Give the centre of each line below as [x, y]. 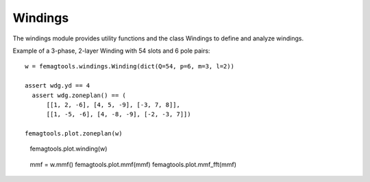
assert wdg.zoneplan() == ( [79, 95]
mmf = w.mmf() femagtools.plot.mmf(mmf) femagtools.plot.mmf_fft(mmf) [133, 164]
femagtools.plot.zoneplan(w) [74, 134]
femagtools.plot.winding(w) [69, 149]
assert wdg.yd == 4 [58, 86]
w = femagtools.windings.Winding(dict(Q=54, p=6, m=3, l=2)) [129, 66]
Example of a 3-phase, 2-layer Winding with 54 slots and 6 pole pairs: [111, 51]
